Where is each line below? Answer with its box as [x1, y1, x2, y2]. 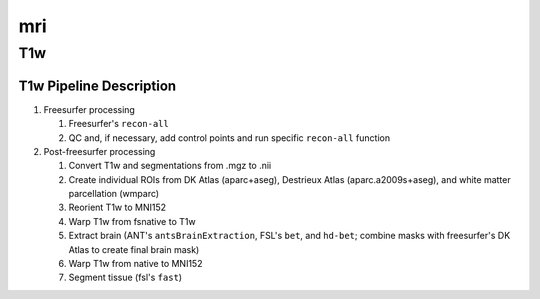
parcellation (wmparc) [68, 188, 160, 200]
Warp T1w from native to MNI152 [68, 258, 203, 270]
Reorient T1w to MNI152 [68, 201, 167, 214]
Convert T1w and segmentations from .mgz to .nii [68, 160, 272, 172]
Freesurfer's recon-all [68, 118, 169, 130]
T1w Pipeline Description [18, 77, 177, 94]
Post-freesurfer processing [43, 145, 156, 157]
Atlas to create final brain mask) [68, 243, 200, 255]
